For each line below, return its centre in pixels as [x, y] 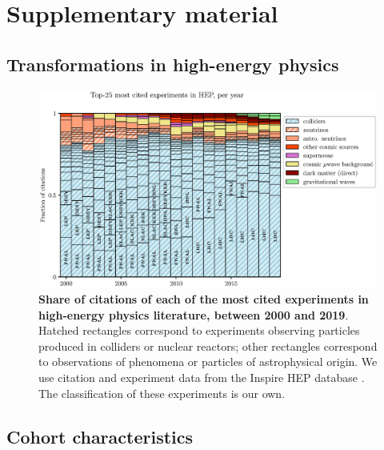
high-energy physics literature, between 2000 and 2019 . [194, 314]
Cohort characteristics [100, 436]
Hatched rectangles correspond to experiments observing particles [199, 330]
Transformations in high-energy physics [173, 64]
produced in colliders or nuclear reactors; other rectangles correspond [208, 346]
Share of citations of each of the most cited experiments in [204, 298]
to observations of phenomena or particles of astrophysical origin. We [208, 362]
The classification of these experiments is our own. [162, 393]
